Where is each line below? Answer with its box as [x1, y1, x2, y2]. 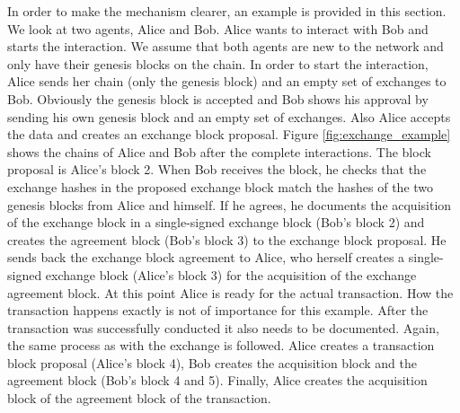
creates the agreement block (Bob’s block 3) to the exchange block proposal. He [7, 230, 447, 249]
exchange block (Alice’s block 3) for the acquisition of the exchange [45, 265, 417, 284]
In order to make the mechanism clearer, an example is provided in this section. [7, 2, 447, 20]
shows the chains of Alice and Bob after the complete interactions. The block [7, 142, 431, 161]
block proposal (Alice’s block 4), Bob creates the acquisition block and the [7, 353, 417, 372]
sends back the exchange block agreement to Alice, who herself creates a [7, 248, 405, 267]
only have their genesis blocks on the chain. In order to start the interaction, [7, 54, 429, 73]
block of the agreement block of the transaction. [7, 389, 271, 408]
